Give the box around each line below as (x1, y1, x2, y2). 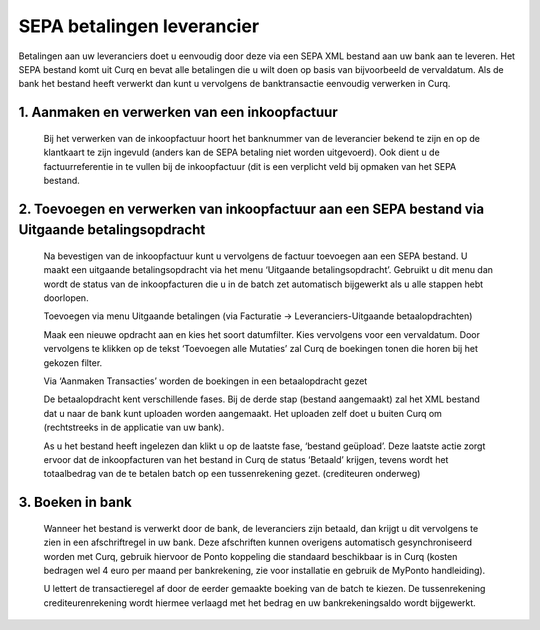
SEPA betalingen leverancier (18, 15, 260, 37)
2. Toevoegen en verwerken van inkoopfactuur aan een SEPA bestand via (18, 200, 485, 217)
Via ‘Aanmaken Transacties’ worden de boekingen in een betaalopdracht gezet (43, 375, 368, 387)
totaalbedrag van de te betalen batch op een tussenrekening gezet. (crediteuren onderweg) (43, 468, 421, 480)
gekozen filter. (43, 356, 103, 369)
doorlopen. (43, 292, 89, 304)
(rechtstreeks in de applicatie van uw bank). (43, 421, 225, 434)
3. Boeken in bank (18, 494, 132, 511)
